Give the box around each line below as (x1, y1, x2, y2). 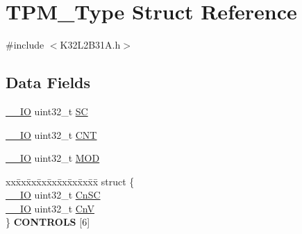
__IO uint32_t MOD (6, 151, 100, 165)
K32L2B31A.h (60, 37, 121, 52)
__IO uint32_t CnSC (6, 187, 101, 202)
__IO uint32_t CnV (6, 201, 94, 215)
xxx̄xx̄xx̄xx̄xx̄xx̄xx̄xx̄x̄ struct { (6, 174, 135, 188)
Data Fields (6, 72, 91, 93)
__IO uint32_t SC (6, 103, 88, 118)
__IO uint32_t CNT (6, 127, 97, 142)
